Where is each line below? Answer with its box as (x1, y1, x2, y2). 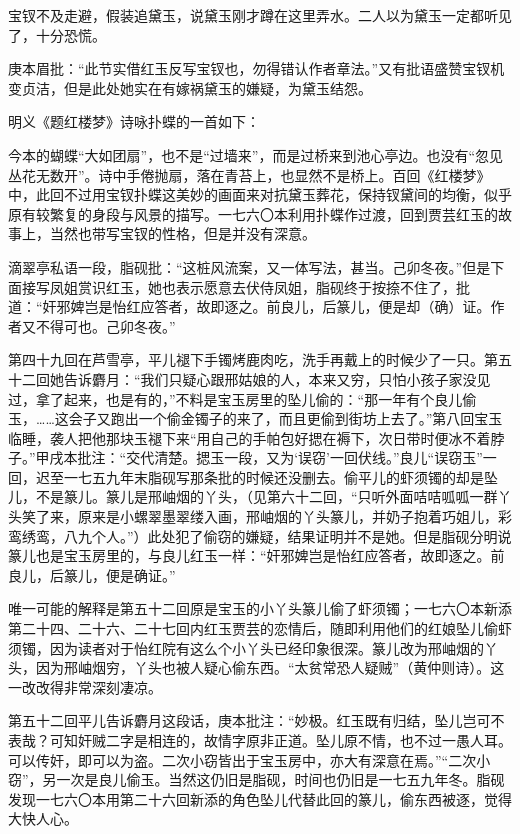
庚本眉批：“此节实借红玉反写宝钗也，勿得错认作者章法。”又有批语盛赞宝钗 (8, 58, 491, 79)
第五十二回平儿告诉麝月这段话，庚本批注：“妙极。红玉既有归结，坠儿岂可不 (8, 710, 505, 731)
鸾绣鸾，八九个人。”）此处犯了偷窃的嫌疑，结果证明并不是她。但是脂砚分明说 (8, 525, 512, 546)
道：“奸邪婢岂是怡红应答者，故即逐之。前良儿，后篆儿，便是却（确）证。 (8, 296, 491, 317)
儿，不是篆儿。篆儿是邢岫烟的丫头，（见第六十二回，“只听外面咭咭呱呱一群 (8, 486, 498, 507)
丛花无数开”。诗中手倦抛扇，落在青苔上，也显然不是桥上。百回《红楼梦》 (8, 164, 491, 185)
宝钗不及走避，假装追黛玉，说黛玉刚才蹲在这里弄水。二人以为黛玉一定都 (8, 5, 484, 25)
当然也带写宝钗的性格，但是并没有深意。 (49, 223, 316, 244)
